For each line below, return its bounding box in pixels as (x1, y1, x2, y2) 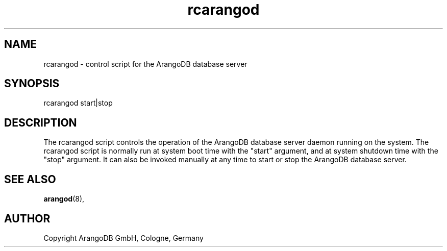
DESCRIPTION (4, 116, 77, 129)
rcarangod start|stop (43, 98, 113, 108)
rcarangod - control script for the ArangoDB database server (43, 59, 247, 68)
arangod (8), (43, 194, 85, 204)
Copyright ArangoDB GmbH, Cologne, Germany (43, 233, 204, 242)
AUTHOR (4, 212, 51, 225)
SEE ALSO (4, 172, 56, 186)
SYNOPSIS (4, 77, 60, 90)
